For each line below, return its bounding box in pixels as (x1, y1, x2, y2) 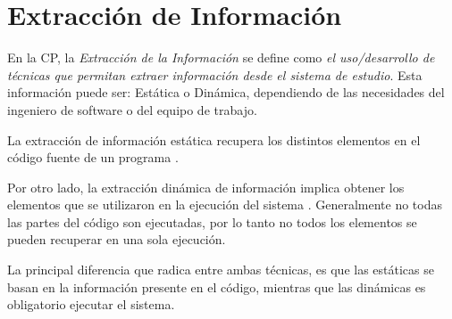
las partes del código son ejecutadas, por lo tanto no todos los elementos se (7, 212, 417, 231)
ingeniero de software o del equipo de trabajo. (7, 100, 257, 119)
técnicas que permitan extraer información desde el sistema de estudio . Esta (7, 65, 423, 84)
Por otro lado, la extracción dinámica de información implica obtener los (7, 177, 405, 196)
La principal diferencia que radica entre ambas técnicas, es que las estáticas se (7, 260, 434, 279)
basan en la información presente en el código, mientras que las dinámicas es (7, 277, 426, 296)
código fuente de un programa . (7, 148, 179, 167)
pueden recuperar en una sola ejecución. (7, 230, 226, 249)
